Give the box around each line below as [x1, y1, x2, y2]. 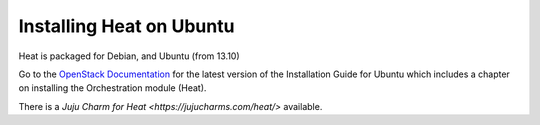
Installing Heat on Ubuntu [18, 15, 235, 37]
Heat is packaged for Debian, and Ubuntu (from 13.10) [18, 50, 240, 62]
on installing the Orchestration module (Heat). [18, 82, 207, 94]
